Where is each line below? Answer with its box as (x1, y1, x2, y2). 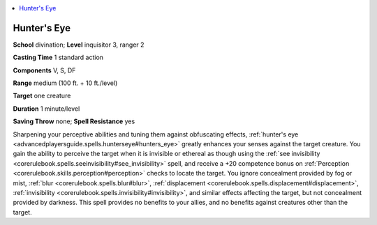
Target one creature (13, 91, 71, 100)
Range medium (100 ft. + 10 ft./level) (13, 79, 118, 87)
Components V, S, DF (13, 66, 76, 75)
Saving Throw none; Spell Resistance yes (13, 117, 135, 125)
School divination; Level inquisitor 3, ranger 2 (13, 40, 145, 49)
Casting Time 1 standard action (13, 53, 104, 62)
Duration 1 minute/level (13, 104, 80, 113)
